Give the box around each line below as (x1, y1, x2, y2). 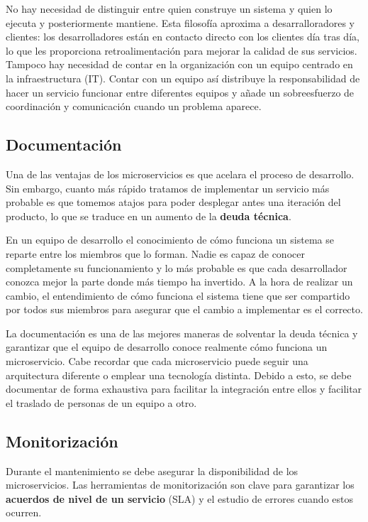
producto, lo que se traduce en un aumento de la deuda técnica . (6, 208, 291, 223)
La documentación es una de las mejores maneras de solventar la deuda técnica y (6, 325, 358, 340)
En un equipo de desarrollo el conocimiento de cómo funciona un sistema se (6, 232, 334, 247)
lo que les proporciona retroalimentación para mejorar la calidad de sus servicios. (6, 43, 357, 58)
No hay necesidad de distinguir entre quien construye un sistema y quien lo (6, 1, 333, 16)
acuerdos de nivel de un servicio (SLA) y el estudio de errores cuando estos (6, 491, 353, 506)
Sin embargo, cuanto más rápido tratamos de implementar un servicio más (6, 180, 330, 195)
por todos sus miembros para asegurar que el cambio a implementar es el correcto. (6, 302, 363, 317)
